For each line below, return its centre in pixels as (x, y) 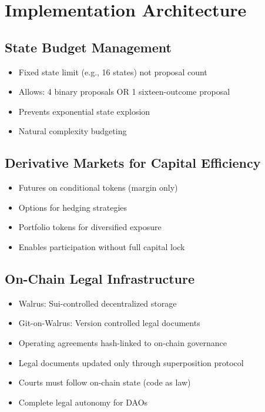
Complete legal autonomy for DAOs (83, 402)
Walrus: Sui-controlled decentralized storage (98, 303)
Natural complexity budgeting (73, 131)
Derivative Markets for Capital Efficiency (133, 163)
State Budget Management (88, 47)
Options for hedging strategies (73, 207)
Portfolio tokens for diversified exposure (90, 227)
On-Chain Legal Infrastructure (100, 278)
